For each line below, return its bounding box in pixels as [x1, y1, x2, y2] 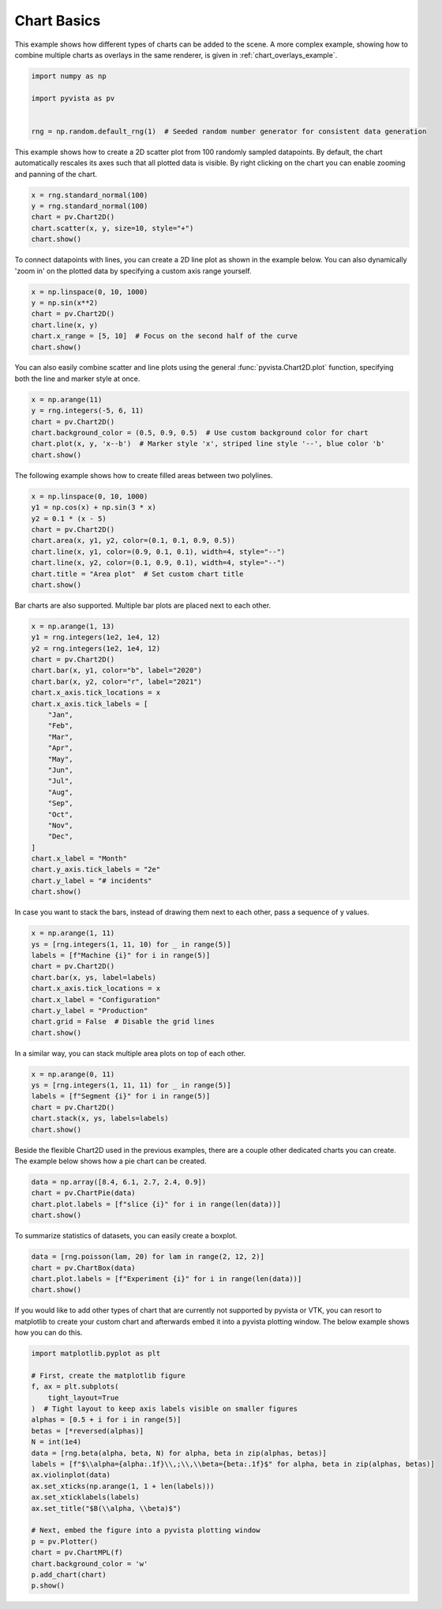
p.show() [31, 1581, 66, 1590]
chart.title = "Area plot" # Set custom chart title [31, 569, 244, 578]
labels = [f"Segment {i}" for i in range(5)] [31, 1091, 211, 1101]
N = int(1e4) [31, 1438, 82, 1446]
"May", [47, 755, 73, 763]
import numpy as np [31, 71, 107, 81]
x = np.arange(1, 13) [31, 621, 115, 631]
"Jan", [47, 710, 73, 719]
